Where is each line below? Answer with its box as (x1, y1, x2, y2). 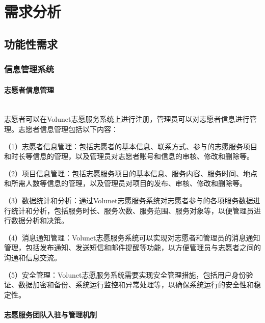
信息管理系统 (4, 63, 55, 75)
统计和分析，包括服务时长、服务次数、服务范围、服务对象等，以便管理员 (11, 205, 254, 216)
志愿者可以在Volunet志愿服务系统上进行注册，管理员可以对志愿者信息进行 (4, 114, 250, 124)
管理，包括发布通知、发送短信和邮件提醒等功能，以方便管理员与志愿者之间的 (4, 242, 261, 253)
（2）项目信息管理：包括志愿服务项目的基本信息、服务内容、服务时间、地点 (4, 168, 257, 178)
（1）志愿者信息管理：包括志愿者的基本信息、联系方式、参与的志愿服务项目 (4, 141, 257, 151)
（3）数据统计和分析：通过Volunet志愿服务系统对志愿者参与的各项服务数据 (4, 195, 253, 205)
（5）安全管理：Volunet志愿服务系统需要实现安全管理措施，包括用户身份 (4, 269, 246, 280)
